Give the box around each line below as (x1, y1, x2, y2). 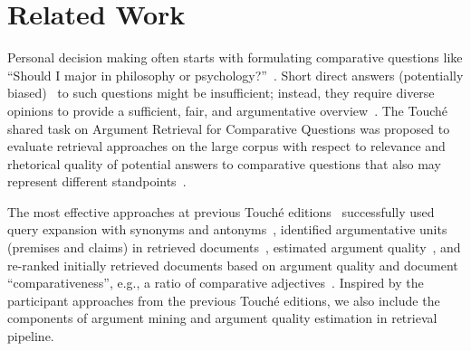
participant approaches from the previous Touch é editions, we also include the (7, 290, 440, 309)
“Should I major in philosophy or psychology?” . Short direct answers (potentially (7, 65, 464, 84)
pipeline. (7, 327, 54, 346)
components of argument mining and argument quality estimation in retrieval (7, 308, 437, 327)
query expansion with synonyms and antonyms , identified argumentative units (7, 220, 447, 239)
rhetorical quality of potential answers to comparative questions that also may (7, 154, 441, 173)
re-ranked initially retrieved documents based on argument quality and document (7, 255, 458, 274)
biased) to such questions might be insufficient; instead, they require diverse (7, 83, 435, 102)
